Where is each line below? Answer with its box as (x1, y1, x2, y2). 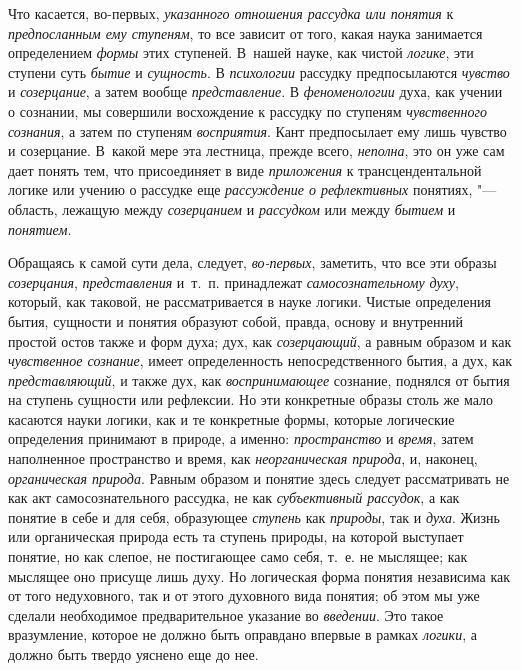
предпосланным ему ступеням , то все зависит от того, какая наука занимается (8, 22, 483, 43)
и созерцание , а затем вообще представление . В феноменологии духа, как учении (8, 81, 503, 102)
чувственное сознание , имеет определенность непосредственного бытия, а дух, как (8, 350, 512, 371)
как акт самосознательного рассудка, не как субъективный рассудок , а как (8, 487, 460, 508)
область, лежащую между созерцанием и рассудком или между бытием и (8, 198, 456, 219)
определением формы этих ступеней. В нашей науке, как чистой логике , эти (8, 42, 474, 63)
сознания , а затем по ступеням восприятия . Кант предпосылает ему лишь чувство (8, 120, 507, 141)
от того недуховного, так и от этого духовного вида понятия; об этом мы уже (8, 585, 480, 606)
